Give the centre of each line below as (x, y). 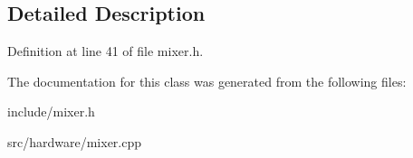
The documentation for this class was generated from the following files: (207, 81)
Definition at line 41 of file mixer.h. (106, 51)
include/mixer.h (51, 112)
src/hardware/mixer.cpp (75, 141)
